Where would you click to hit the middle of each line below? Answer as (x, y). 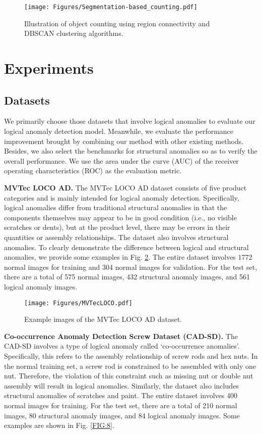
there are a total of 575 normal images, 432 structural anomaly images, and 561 (127, 277)
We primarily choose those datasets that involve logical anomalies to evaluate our (130, 121)
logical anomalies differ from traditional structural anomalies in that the (116, 207)
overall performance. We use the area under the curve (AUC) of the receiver (121, 160)
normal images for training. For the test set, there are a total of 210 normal (121, 405)
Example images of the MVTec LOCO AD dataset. (103, 319)
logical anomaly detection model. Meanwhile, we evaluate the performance (119, 131)
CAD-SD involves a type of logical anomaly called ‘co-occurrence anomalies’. (122, 346)
